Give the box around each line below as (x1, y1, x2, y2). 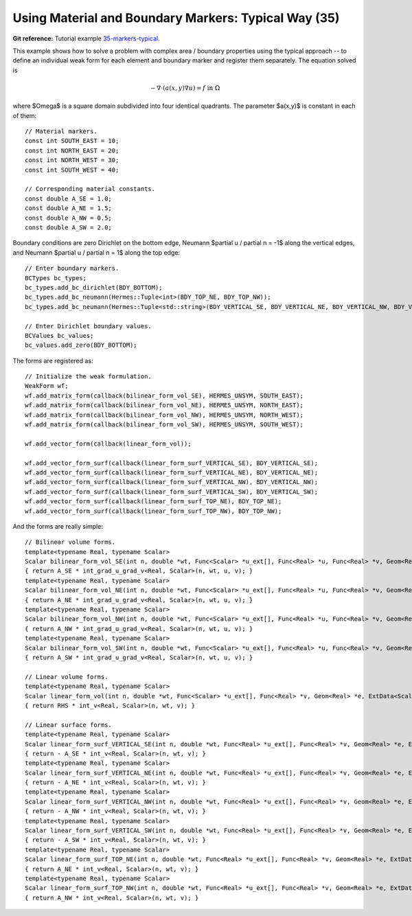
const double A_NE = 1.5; (25, 205, 113, 212)
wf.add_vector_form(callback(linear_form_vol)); (25, 439, 192, 448)
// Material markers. (25, 128, 98, 135)
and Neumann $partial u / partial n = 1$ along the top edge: (12, 248, 181, 257)
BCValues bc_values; (25, 332, 94, 339)
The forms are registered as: (12, 356, 93, 365)
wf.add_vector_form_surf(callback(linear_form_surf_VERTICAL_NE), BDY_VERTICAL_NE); (25, 468, 319, 477)
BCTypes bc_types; (25, 274, 87, 282)
